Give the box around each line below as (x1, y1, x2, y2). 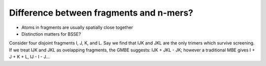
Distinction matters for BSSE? (21, 31, 81, 37)
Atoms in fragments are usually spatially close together (21, 24, 133, 30)
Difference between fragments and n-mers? (9, 7, 194, 18)
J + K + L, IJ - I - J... (9, 54, 50, 60)
